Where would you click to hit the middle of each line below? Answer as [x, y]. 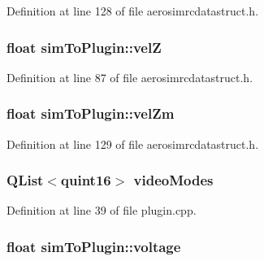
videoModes [173, 180]
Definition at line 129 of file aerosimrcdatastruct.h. [133, 144]
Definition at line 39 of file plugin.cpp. [102, 210]
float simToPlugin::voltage [94, 246]
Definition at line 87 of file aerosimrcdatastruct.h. [130, 77]
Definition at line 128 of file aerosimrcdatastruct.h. [133, 11]
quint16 [86, 180]
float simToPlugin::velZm [91, 113]
